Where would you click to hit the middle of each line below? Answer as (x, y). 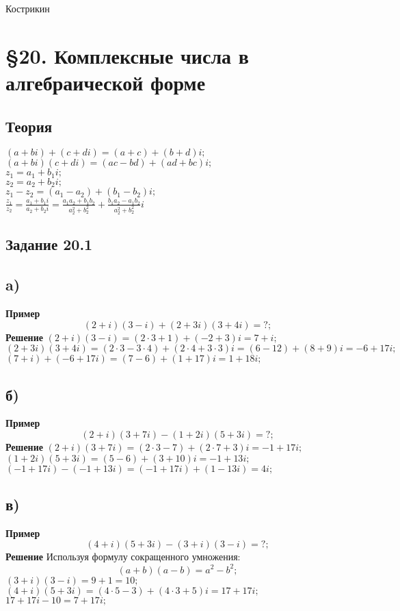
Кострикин (28, 8)
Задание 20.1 (49, 244)
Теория (29, 126)
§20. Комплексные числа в (127, 55)
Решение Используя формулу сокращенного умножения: (123, 557)
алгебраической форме (106, 82)
